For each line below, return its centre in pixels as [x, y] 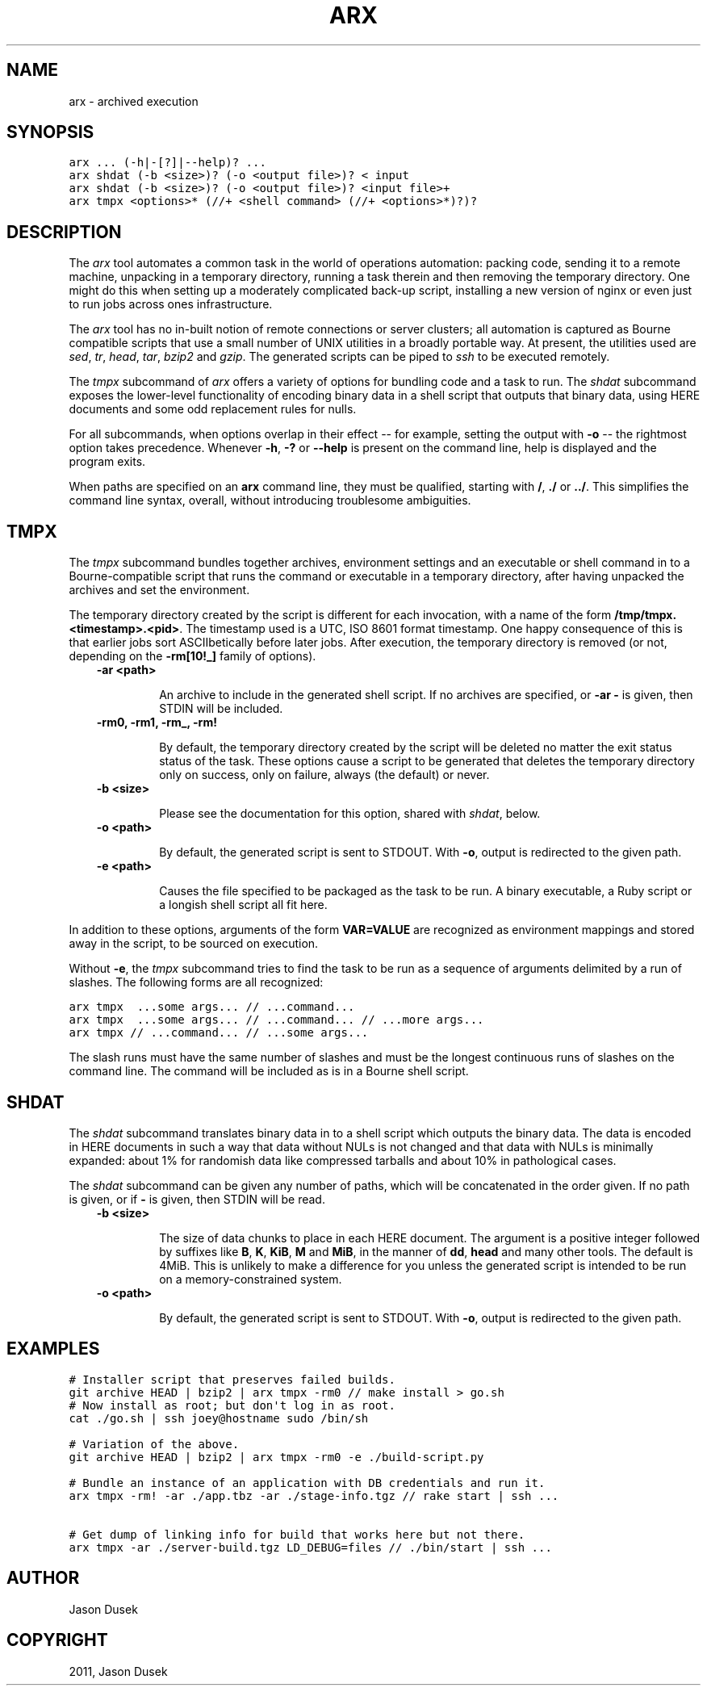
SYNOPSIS [50, 132]
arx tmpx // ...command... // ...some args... [219, 1033]
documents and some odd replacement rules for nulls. [213, 409]
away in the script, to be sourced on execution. [194, 944]
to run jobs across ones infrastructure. [171, 304]
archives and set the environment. [159, 590]
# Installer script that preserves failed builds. [232, 1379]
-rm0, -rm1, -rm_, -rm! [157, 722]
